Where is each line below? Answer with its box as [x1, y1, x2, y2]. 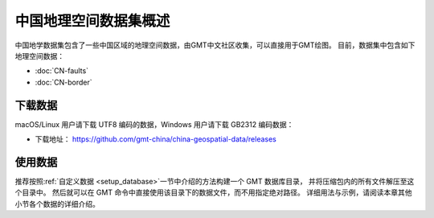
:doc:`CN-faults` [35, 66, 88, 76]
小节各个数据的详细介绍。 [14, 199, 100, 208]
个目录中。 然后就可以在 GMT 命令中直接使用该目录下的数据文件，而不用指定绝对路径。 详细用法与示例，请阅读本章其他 [14, 187, 412, 197]
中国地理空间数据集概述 [14, 12, 170, 30]
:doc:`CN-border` [35, 77, 92, 87]
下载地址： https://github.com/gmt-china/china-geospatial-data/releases [35, 134, 277, 144]
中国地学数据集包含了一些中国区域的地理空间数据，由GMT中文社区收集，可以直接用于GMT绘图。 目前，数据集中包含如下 [14, 40, 416, 50]
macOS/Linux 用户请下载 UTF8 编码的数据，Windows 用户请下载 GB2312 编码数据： [14, 119, 294, 129]
